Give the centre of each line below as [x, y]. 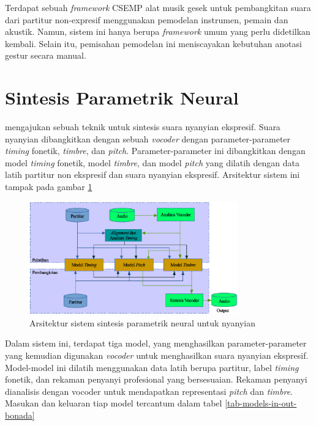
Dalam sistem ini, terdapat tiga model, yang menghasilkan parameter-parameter [156, 343]
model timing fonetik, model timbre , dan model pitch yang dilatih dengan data [152, 162]
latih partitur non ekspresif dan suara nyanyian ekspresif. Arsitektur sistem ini [152, 174]
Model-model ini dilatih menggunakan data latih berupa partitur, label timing [152, 367]
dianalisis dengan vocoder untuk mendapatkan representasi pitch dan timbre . [149, 391]
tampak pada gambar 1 [49, 187]
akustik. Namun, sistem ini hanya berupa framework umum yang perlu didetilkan [158, 31]
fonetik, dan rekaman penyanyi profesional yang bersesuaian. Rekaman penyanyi [156, 379]
